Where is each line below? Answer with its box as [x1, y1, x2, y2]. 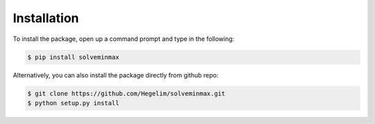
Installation [12, 10, 79, 26]
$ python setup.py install [27, 99, 119, 107]
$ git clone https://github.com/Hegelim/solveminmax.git [27, 89, 226, 97]
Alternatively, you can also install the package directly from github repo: [12, 71, 219, 79]
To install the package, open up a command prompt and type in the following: [12, 35, 235, 43]
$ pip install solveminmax [27, 53, 119, 61]
